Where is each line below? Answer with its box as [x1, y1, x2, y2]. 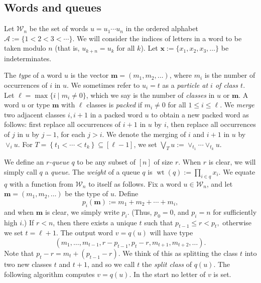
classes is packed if [86, 99, 143, 110]
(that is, [55, 43, 80, 53]
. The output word [56, 227, 113, 238]
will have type [150, 227, 193, 238]
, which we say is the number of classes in [86, 89, 215, 100]
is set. [213, 268, 231, 279]
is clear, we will [208, 157, 256, 167]
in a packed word [90, 109, 143, 119]
